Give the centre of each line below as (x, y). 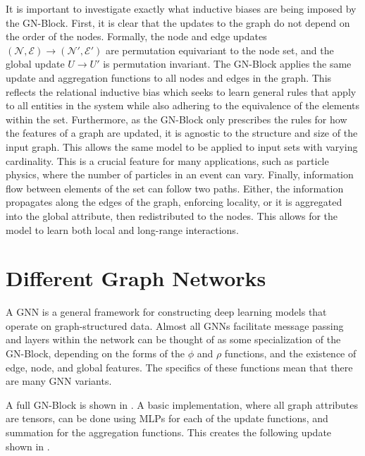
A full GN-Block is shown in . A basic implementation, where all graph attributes (182, 404)
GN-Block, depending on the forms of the (95, 353)
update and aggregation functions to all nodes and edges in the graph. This (169, 77)
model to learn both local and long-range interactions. (122, 229)
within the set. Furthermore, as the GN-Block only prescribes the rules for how (177, 119)
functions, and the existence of (290, 353)
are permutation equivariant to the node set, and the (219, 50)
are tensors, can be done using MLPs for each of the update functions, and (167, 418)
